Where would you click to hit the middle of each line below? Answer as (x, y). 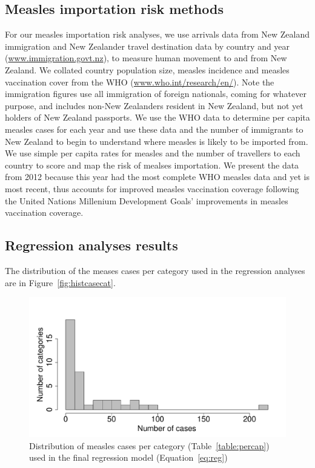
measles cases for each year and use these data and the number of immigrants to (154, 129)
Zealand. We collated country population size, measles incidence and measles (147, 69)
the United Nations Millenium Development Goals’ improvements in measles (147, 200)
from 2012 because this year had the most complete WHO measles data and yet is (157, 177)
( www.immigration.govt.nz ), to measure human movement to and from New (146, 58)
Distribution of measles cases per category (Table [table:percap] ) (149, 445)
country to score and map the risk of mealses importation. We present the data (152, 165)
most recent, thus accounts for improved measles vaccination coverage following (152, 188)
